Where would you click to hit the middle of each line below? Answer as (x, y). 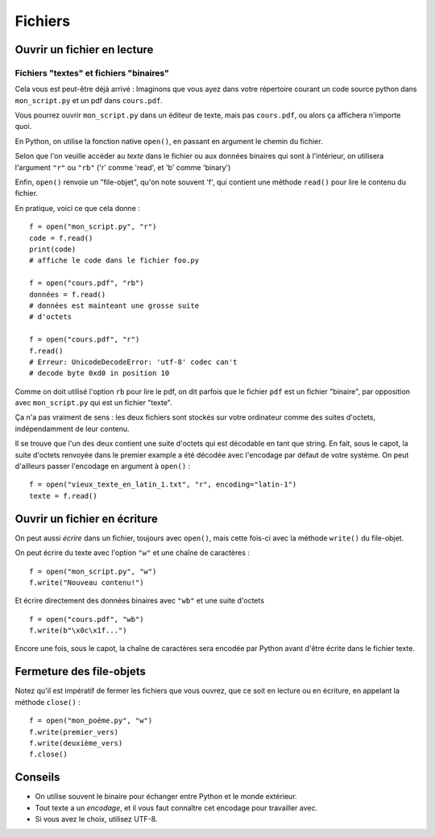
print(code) (53, 249)
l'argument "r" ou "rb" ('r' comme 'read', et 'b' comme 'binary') (123, 167)
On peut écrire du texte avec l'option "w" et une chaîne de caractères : (132, 553)
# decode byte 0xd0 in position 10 (99, 373)
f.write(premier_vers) (74, 732)
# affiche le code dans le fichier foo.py (114, 261)
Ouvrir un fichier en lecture (84, 50)
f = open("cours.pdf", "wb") (87, 619)
